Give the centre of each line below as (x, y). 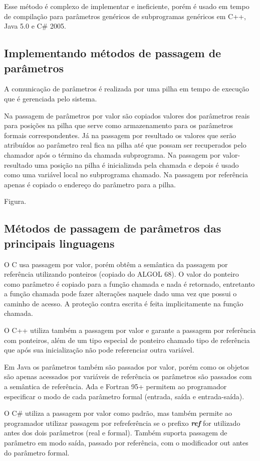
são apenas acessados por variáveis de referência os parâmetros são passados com (128, 376)
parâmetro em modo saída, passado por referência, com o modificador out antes (126, 442)
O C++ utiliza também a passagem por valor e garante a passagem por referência (130, 330)
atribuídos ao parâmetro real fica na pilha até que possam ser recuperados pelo (125, 145)
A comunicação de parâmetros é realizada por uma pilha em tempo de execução (127, 89)
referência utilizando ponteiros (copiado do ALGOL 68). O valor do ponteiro (121, 274)
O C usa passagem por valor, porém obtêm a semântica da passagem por (116, 264)
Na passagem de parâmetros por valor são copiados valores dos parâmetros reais (127, 115)
